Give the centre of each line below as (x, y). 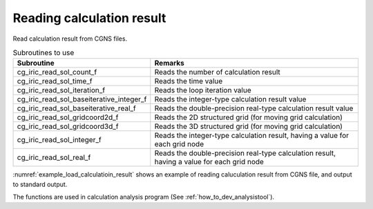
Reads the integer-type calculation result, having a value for (251, 136)
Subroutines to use (44, 53)
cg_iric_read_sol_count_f (57, 72)
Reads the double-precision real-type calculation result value (254, 108)
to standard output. (40, 184)
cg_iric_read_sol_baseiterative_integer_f (82, 99)
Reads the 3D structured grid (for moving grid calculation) (249, 126)
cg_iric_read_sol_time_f (55, 81)
